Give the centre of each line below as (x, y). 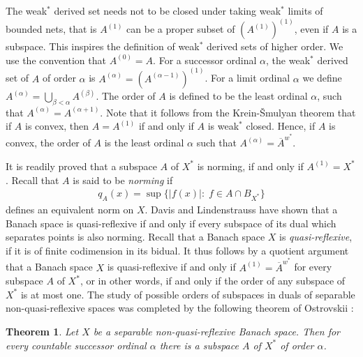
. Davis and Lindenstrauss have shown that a (241, 209)
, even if (311, 29)
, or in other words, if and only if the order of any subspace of (213, 281)
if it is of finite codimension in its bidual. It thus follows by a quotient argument (177, 250)
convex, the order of (48, 143)
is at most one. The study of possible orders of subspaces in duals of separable (188, 294)
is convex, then (57, 126)
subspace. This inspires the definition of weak (103, 46)
